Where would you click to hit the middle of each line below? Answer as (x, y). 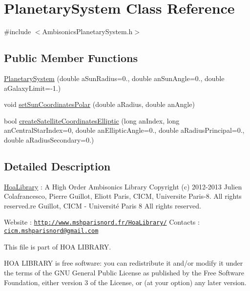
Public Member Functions (71, 58)
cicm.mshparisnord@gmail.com (51, 231)
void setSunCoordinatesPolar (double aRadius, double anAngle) (99, 104)
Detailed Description (57, 166)
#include (18, 31)
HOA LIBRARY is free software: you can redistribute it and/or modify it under (124, 263)
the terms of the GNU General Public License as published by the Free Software (124, 272)
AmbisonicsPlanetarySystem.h (87, 31)
